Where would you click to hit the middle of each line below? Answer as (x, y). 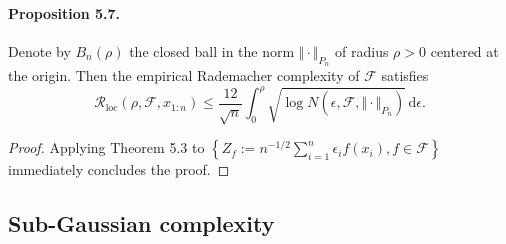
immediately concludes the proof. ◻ (119, 169)
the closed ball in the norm (212, 50)
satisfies (405, 75)
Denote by (39, 50)
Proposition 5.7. (64, 12)
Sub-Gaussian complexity (141, 223)
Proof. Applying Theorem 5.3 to (106, 147)
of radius (362, 50)
